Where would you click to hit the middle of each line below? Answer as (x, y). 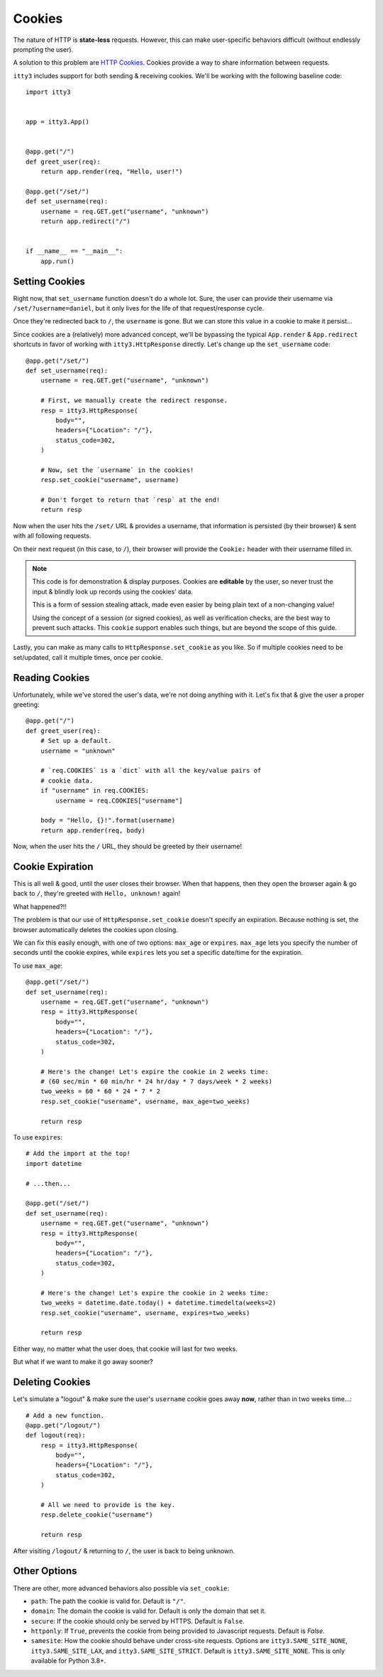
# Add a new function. (65, 1415)
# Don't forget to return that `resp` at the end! (130, 500)
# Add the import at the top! (78, 1154)
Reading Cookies (51, 678)
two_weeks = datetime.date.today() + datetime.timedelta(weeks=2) (158, 1303)
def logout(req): (56, 1435)
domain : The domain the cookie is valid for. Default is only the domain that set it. (148, 1611)
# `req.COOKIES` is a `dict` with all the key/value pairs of (151, 771)
